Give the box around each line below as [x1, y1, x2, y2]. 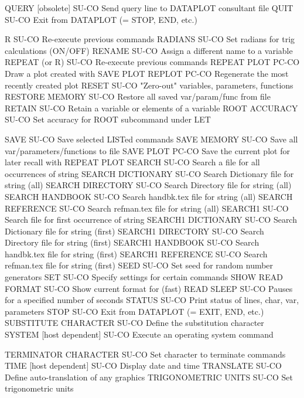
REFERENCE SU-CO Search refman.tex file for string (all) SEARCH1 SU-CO [5, 202, 289, 214]
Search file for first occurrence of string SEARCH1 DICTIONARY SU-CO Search [5, 213, 297, 226]
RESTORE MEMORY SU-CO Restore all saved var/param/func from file [5, 90, 271, 103]
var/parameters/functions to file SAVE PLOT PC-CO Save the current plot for [5, 144, 290, 157]
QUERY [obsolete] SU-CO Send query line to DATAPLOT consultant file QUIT [5, 2, 293, 13]
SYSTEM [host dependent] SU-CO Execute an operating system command [5, 328, 274, 341]
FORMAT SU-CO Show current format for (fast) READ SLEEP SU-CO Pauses [5, 282, 293, 294]
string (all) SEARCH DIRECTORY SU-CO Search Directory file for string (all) [5, 179, 292, 191]
